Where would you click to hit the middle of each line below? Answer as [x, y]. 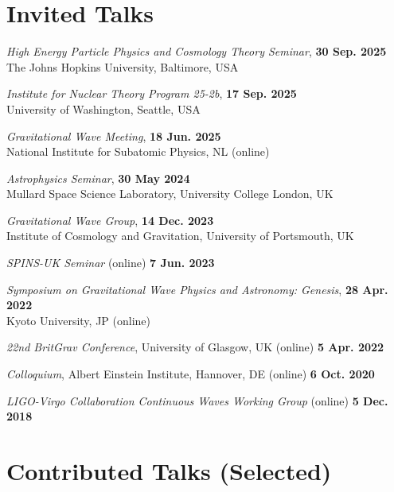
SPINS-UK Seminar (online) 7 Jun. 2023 [111, 263]
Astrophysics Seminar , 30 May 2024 [98, 178]
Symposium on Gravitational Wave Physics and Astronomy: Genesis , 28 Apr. [197, 289]
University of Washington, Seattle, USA [103, 108]
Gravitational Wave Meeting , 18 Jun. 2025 [114, 136]
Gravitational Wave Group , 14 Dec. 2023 [110, 220]
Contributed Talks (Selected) [169, 471]
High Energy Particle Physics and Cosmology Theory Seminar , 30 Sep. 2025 [197, 51]
